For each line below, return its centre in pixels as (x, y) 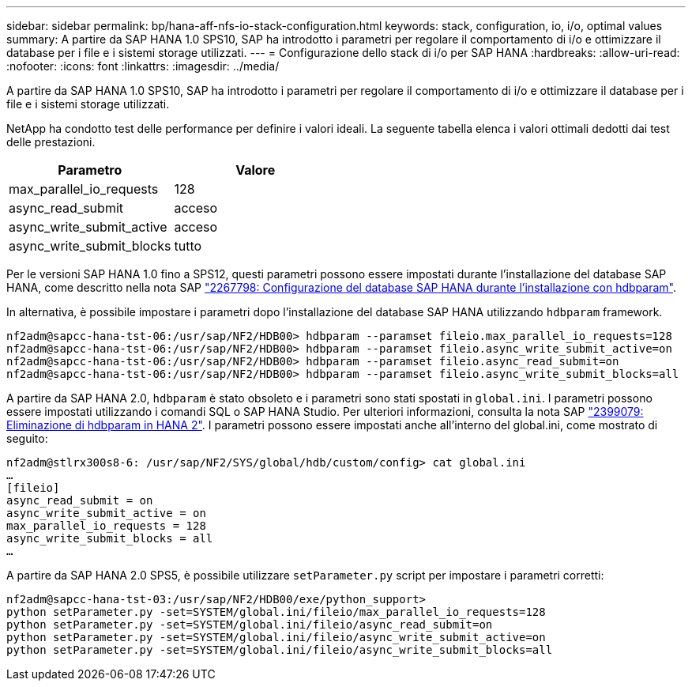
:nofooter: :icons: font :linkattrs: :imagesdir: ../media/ (143, 66)
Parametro (90, 170)
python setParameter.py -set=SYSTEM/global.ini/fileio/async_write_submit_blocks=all (280, 650)
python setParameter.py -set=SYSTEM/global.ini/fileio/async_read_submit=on (250, 625)
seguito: (27, 438)
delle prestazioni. (51, 142)
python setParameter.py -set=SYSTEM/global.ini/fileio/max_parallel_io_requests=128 (276, 612)
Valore (256, 170)
